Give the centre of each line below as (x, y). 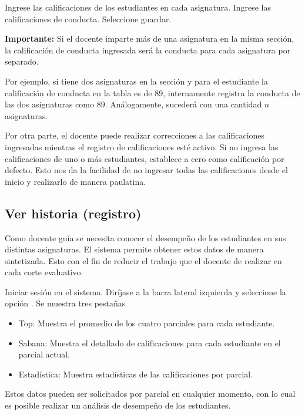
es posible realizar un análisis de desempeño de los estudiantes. (118, 405)
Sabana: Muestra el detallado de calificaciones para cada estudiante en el (150, 343)
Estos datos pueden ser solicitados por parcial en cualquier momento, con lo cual (150, 394)
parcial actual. (44, 354)
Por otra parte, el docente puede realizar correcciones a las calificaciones (135, 135)
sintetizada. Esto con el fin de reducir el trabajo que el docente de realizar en (143, 260)
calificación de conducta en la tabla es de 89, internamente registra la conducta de (152, 92)
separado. (22, 61)
